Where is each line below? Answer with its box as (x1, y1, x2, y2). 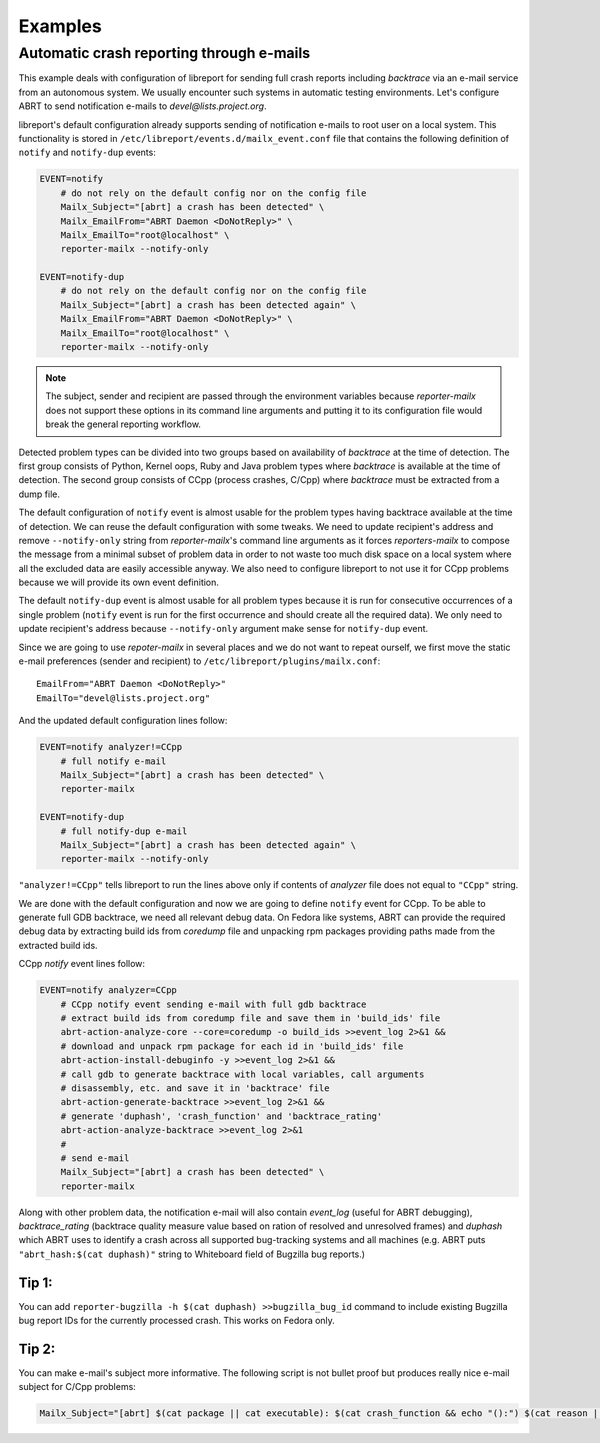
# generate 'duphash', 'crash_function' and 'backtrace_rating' (60, 1110, 383, 1122)
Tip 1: (18, 1274, 53, 1291)
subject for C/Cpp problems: (18, 1381, 137, 1393)
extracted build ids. (18, 939, 99, 951)
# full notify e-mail (60, 755, 167, 767)
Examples (18, 15, 102, 37)
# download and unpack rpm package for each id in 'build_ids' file (60, 1040, 404, 1052)
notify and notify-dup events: (18, 146, 157, 159)
